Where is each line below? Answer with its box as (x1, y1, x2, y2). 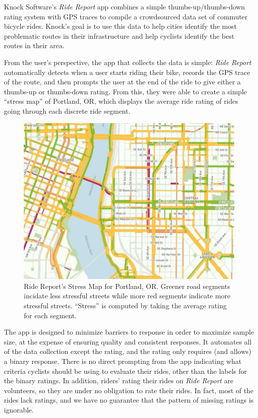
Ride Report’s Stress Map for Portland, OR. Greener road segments (24, 280, 230, 291)
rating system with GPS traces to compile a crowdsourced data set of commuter (4, 11, 248, 21)
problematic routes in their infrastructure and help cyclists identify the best (4, 30, 235, 41)
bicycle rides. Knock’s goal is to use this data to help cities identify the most (4, 21, 237, 31)
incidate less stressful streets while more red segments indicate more (24, 290, 231, 301)
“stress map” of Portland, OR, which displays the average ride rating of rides (4, 96, 239, 106)
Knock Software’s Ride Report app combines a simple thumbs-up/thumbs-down (4, 1, 245, 11)
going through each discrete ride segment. (4, 105, 130, 116)
